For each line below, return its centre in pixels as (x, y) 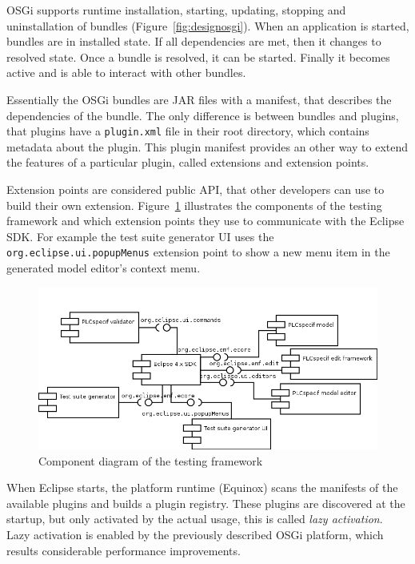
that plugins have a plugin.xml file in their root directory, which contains (188, 131)
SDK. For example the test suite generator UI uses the (140, 236)
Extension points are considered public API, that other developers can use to (196, 189)
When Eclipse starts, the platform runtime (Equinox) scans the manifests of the (202, 487)
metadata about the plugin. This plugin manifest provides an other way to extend (207, 146)
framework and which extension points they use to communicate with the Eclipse (206, 221)
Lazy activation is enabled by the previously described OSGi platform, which (195, 535)
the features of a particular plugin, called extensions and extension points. (188, 162)
